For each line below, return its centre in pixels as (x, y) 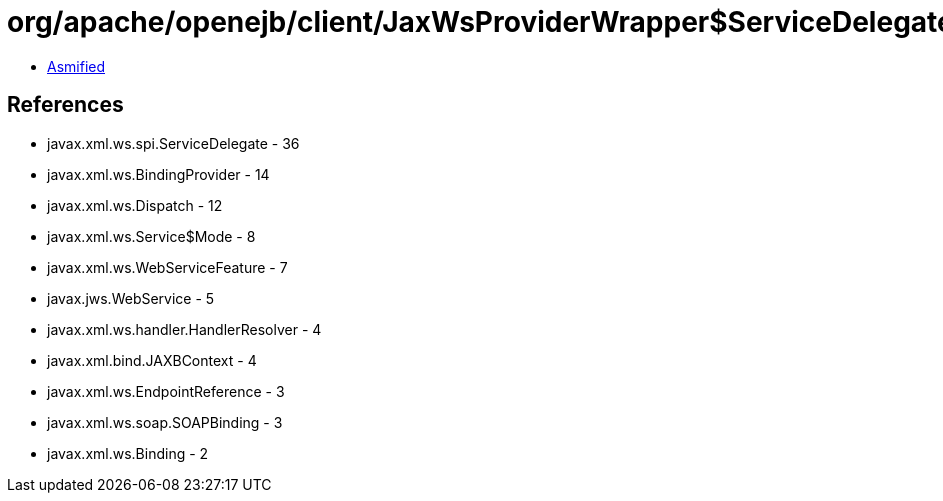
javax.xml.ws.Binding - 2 (128, 453)
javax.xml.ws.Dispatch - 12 (135, 205)
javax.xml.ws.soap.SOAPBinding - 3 (165, 422)
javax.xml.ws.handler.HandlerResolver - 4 (184, 329)
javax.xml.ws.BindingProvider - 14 (158, 174)
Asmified (76, 66)
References (65, 105)
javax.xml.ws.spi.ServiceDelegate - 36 (173, 143)
